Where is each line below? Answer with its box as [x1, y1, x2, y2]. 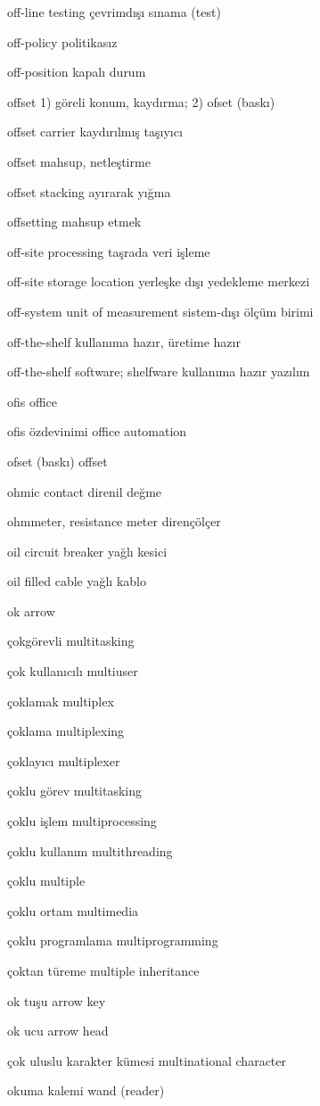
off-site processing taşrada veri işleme [7, 242, 210, 260]
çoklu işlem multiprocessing [7, 812, 157, 830]
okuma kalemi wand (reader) [7, 1081, 165, 1100]
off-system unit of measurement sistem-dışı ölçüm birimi [7, 301, 314, 320]
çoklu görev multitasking [7, 781, 143, 800]
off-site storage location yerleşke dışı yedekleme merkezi [7, 272, 310, 291]
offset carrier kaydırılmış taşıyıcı [7, 122, 183, 141]
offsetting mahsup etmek [7, 212, 142, 231]
